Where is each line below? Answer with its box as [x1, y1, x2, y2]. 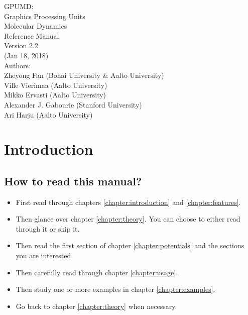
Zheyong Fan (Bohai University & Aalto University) [4, 70, 164, 80]
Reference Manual [4, 30, 59, 41]
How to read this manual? [4, 173, 142, 188]
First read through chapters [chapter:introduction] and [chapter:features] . [16, 196, 241, 207]
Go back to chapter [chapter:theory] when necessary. [16, 300, 177, 311]
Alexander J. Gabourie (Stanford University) [4, 99, 142, 110]
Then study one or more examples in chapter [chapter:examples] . [16, 284, 215, 294]
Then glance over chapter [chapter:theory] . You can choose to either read [16, 214, 240, 224]
